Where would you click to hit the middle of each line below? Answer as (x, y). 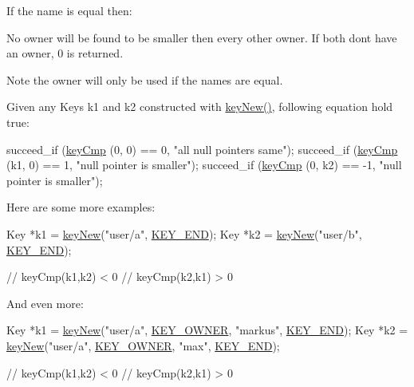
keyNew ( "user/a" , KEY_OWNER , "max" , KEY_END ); (143, 345)
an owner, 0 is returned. (65, 53)
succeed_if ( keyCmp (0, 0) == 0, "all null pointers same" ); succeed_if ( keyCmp (202, 149)
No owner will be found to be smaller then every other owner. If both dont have (202, 37)
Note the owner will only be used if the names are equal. (145, 79)
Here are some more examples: (81, 207)
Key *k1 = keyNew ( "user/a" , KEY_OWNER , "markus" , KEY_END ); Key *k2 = (207, 330)
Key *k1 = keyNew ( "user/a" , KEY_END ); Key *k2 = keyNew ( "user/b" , (184, 233)
